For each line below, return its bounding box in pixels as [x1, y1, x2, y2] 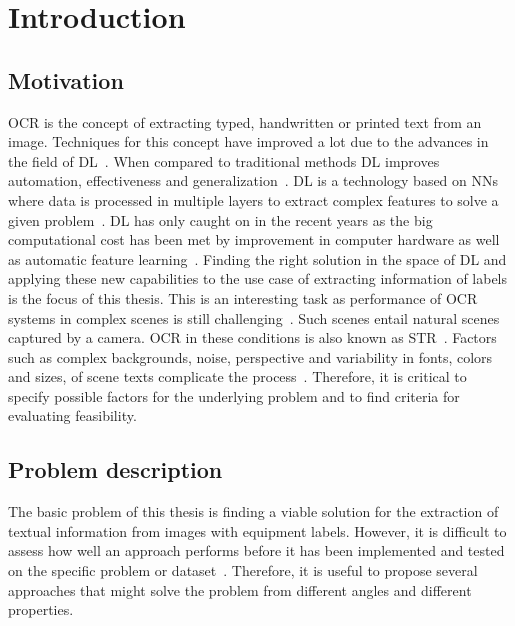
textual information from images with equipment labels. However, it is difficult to [8, 520, 507, 541]
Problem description [8, 454, 223, 485]
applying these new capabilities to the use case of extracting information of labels [8, 268, 508, 289]
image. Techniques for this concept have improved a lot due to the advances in [8, 131, 489, 152]
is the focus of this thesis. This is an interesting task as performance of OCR [8, 287, 478, 308]
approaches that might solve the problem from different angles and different [8, 579, 472, 600]
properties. [8, 599, 74, 620]
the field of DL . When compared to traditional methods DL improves [8, 150, 440, 171]
